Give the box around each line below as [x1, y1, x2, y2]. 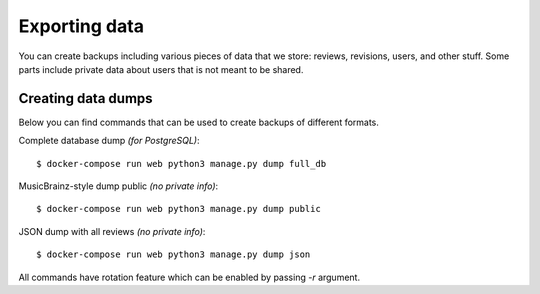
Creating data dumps [18, 90, 154, 107]
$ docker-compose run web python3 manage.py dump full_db [36, 158, 327, 169]
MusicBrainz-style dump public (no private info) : [18, 180, 219, 192]
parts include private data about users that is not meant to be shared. [18, 63, 304, 75]
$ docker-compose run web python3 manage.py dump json [36, 249, 311, 260]
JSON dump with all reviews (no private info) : [18, 225, 206, 237]
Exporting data [18, 15, 145, 37]
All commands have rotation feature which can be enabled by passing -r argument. [18, 271, 360, 283]
